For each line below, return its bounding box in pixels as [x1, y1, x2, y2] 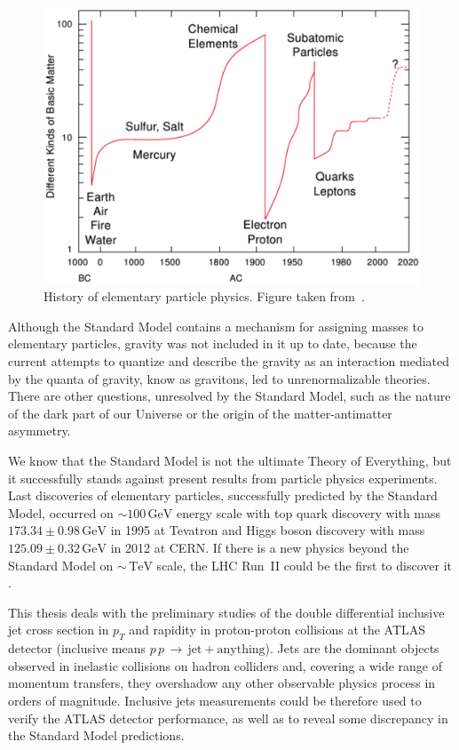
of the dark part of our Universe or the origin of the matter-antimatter [8, 403, 392, 422]
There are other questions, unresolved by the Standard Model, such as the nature [8, 387, 451, 405]
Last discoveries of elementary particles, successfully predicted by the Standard [8, 486, 438, 505]
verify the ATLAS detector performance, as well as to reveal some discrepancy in [8, 708, 448, 727]
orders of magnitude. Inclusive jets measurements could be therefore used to [8, 690, 422, 709]
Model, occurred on [8, 503, 114, 522]
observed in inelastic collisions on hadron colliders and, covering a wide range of [8, 656, 443, 674]
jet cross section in [8, 620, 109, 639]
